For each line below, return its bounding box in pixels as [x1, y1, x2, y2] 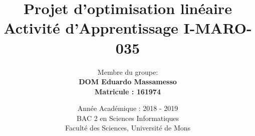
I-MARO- [183, 18, 252, 38]
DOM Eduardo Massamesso [79, 76, 177, 87]
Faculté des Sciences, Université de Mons [65, 122, 191, 133]
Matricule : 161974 [95, 86, 161, 96]
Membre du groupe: [97, 66, 158, 77]
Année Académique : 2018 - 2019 [77, 103, 178, 113]
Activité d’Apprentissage [4, 18, 178, 38]
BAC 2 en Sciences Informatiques [76, 112, 179, 123]
